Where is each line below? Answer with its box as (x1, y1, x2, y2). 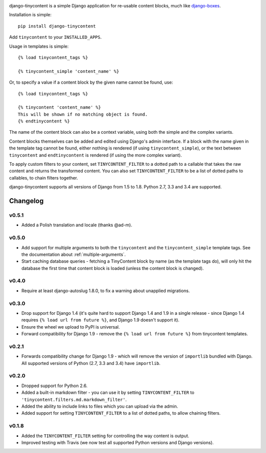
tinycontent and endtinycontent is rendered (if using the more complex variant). (9, 152, 182, 158)
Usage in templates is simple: (9, 43, 69, 49)
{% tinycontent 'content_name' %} (18, 105, 101, 110)
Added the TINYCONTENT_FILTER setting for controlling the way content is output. (21, 433, 190, 439)
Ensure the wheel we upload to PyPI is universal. (21, 324, 120, 330)
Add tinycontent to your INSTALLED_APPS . (9, 34, 102, 40)
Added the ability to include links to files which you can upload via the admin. (21, 403, 178, 409)
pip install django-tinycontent (18, 23, 96, 29)
